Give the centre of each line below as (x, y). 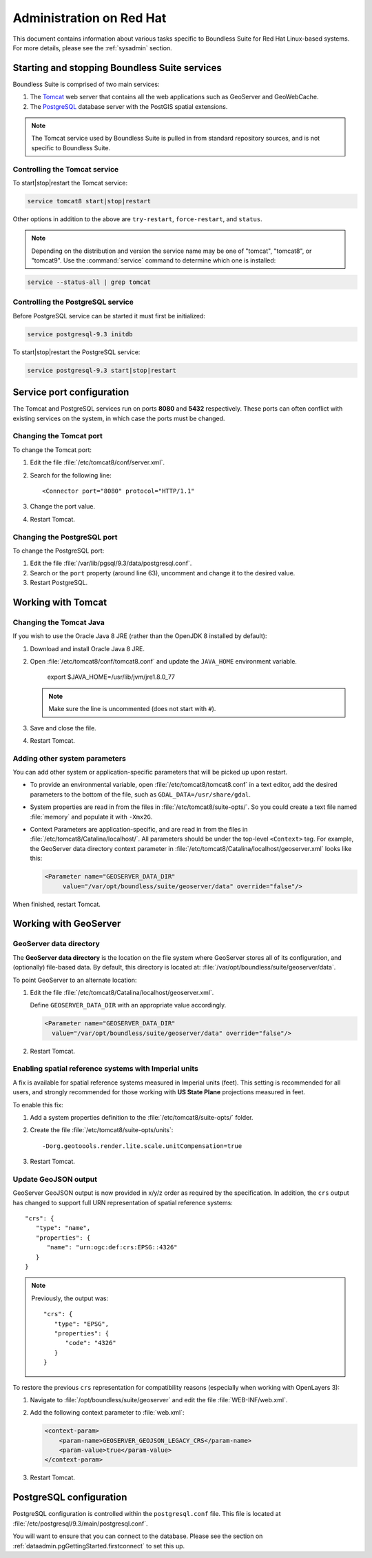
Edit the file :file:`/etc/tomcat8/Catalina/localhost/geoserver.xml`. (122, 992)
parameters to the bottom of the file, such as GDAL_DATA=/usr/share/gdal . (141, 794)
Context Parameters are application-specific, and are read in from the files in (139, 830)
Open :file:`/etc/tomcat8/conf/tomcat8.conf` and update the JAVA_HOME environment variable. (164, 661)
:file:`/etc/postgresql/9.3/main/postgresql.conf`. (80, 1524)
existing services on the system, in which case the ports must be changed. (119, 418)
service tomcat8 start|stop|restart (89, 201)
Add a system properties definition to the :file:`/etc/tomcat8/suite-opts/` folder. (142, 1117)
